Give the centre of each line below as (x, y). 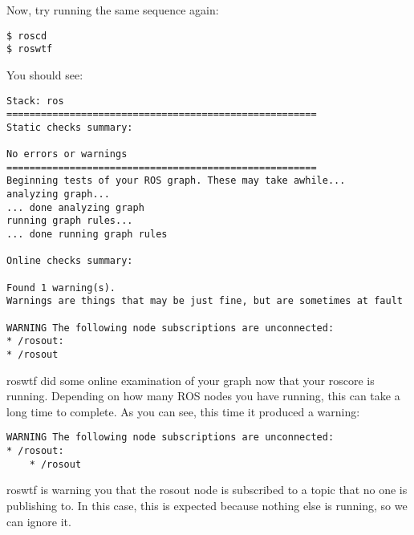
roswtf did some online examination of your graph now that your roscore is (191, 380)
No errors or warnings (67, 154)
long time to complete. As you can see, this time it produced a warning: (183, 411)
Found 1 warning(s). (61, 288)
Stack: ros (35, 101)
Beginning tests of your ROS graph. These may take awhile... (176, 181)
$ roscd (27, 36)
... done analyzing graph (75, 207)
